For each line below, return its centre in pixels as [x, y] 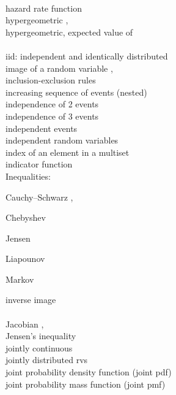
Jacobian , [25, 324]
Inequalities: [28, 176]
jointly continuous [39, 347]
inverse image [31, 300]
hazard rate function [44, 8]
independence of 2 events [52, 104]
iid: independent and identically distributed [87, 56]
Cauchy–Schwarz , [39, 197]
